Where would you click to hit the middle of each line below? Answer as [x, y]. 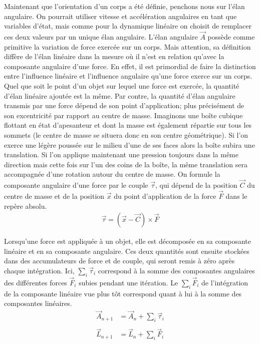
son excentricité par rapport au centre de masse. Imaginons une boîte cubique [123, 115]
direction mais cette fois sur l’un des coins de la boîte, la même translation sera [126, 164]
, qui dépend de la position [196, 185]
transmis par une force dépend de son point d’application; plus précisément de [124, 105]
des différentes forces [36, 282]
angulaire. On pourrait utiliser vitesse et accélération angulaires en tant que [120, 16]
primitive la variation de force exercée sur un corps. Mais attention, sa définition [127, 46]
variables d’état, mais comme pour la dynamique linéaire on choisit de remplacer [128, 26]
